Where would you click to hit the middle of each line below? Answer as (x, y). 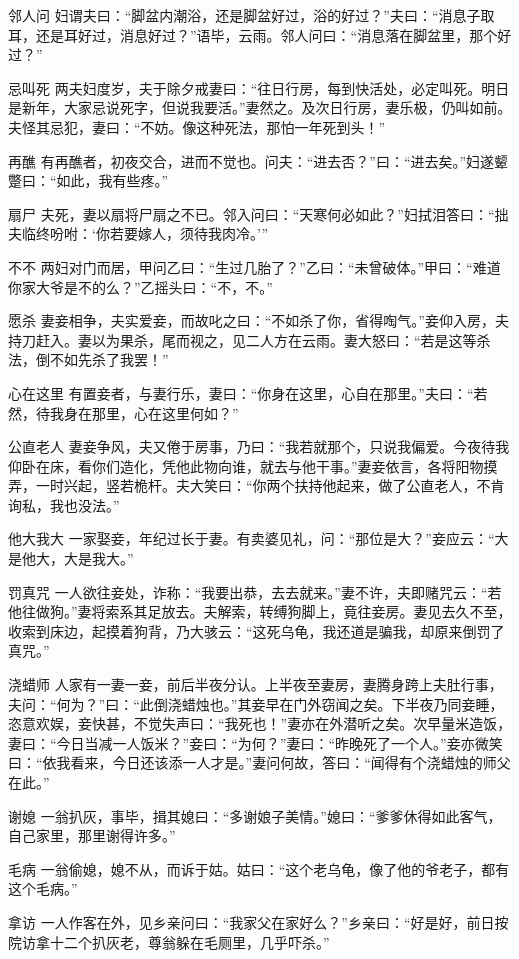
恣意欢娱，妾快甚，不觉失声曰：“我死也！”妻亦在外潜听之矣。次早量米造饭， (260, 723)
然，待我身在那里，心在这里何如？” (123, 412)
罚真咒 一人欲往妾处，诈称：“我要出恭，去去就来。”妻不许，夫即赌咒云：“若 (255, 591)
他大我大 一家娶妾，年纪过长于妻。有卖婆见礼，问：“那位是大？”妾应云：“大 (258, 538)
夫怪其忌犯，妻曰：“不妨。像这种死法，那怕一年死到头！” (197, 126)
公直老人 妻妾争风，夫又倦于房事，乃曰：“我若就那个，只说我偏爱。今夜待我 (259, 446)
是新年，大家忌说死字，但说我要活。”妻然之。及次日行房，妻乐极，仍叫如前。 (260, 107)
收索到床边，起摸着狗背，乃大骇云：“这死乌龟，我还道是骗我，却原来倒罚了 (256, 630)
